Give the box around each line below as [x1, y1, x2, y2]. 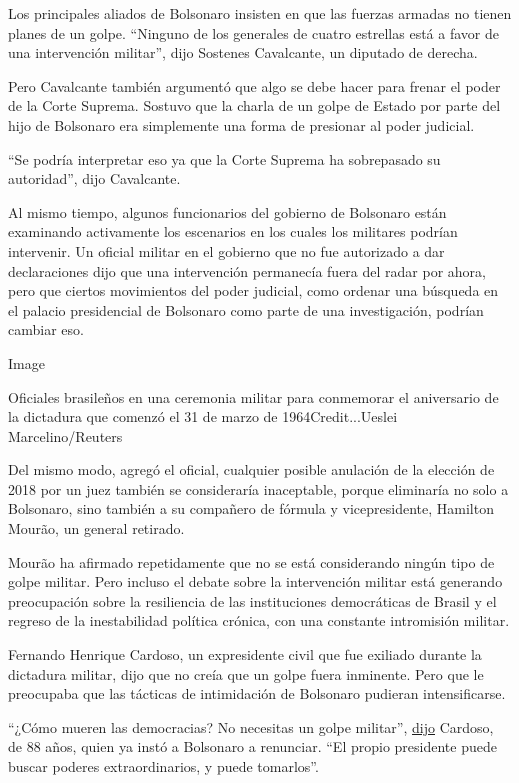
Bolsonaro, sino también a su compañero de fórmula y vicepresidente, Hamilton [8, 498, 494, 519]
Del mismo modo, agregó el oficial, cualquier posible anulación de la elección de [8, 459, 495, 480]
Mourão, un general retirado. [8, 518, 185, 539]
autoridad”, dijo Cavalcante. [8, 168, 181, 189]
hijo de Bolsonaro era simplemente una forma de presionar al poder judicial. [8, 114, 475, 135]
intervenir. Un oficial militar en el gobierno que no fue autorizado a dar [8, 240, 445, 261]
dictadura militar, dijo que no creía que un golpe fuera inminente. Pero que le [8, 663, 484, 684]
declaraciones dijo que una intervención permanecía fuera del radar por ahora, [8, 260, 486, 281]
